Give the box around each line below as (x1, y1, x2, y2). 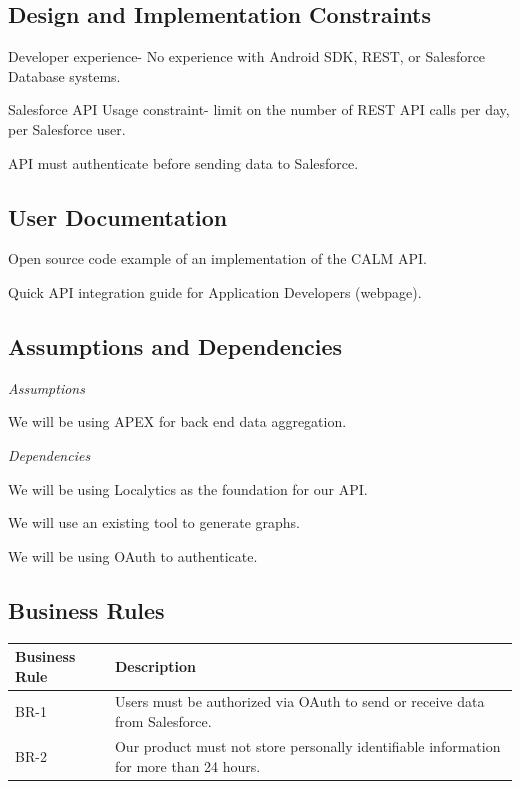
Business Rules (8, 594, 165, 625)
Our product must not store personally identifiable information (114, 735, 501, 756)
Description (114, 655, 196, 676)
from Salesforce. (114, 711, 212, 732)
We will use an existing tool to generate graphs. (8, 512, 300, 533)
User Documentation (8, 201, 228, 232)
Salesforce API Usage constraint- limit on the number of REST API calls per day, (8, 99, 510, 120)
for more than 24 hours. (114, 755, 261, 776)
